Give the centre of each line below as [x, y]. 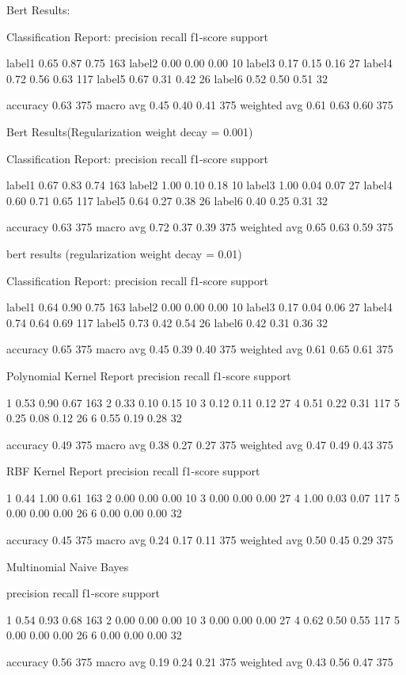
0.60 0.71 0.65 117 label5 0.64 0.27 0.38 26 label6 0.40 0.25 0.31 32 [167, 200]
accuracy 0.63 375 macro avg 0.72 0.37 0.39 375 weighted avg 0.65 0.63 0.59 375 [200, 227]
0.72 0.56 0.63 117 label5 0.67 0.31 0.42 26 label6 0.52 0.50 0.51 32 [167, 78]
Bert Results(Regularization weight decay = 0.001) [130, 131]
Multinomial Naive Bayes [68, 566]
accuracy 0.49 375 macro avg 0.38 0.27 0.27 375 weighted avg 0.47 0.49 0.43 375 [200, 444]
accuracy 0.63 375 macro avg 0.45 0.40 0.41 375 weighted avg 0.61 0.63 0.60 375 [200, 105]
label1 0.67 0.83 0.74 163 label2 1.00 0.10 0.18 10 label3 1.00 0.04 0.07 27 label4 [199, 185]
